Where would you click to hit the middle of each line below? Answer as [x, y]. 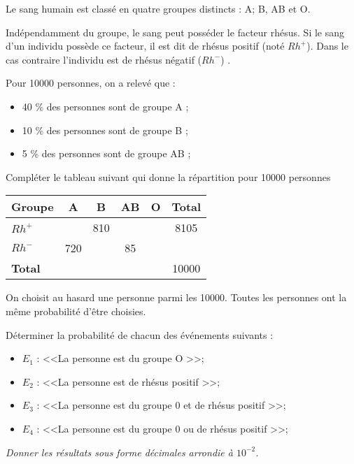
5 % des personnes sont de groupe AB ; [106, 153]
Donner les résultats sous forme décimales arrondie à [119, 452]
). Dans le [327, 46]
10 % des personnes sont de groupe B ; [105, 130]
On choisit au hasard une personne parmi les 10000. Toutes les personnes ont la [176, 297]
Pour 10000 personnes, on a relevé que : [91, 83]
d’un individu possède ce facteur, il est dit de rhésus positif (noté [145, 46]
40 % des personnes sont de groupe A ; [105, 106]
